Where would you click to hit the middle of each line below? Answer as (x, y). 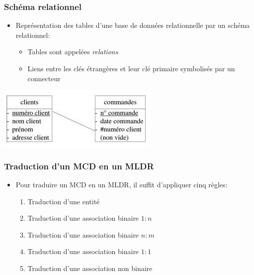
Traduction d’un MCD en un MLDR (79, 166)
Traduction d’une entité (64, 201)
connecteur (44, 78)
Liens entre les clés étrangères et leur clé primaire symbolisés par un (131, 68)
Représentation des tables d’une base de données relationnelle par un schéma (133, 25)
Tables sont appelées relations (73, 52)
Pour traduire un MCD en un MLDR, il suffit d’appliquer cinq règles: (122, 184)
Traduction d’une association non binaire (90, 268)
